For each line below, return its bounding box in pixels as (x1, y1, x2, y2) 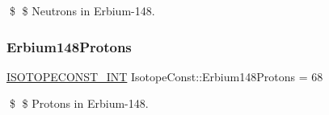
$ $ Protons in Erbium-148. (9, 95, 149, 112)
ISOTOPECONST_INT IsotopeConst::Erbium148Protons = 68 (6, 68, 323, 84)
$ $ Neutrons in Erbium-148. (9, 2, 155, 18)
